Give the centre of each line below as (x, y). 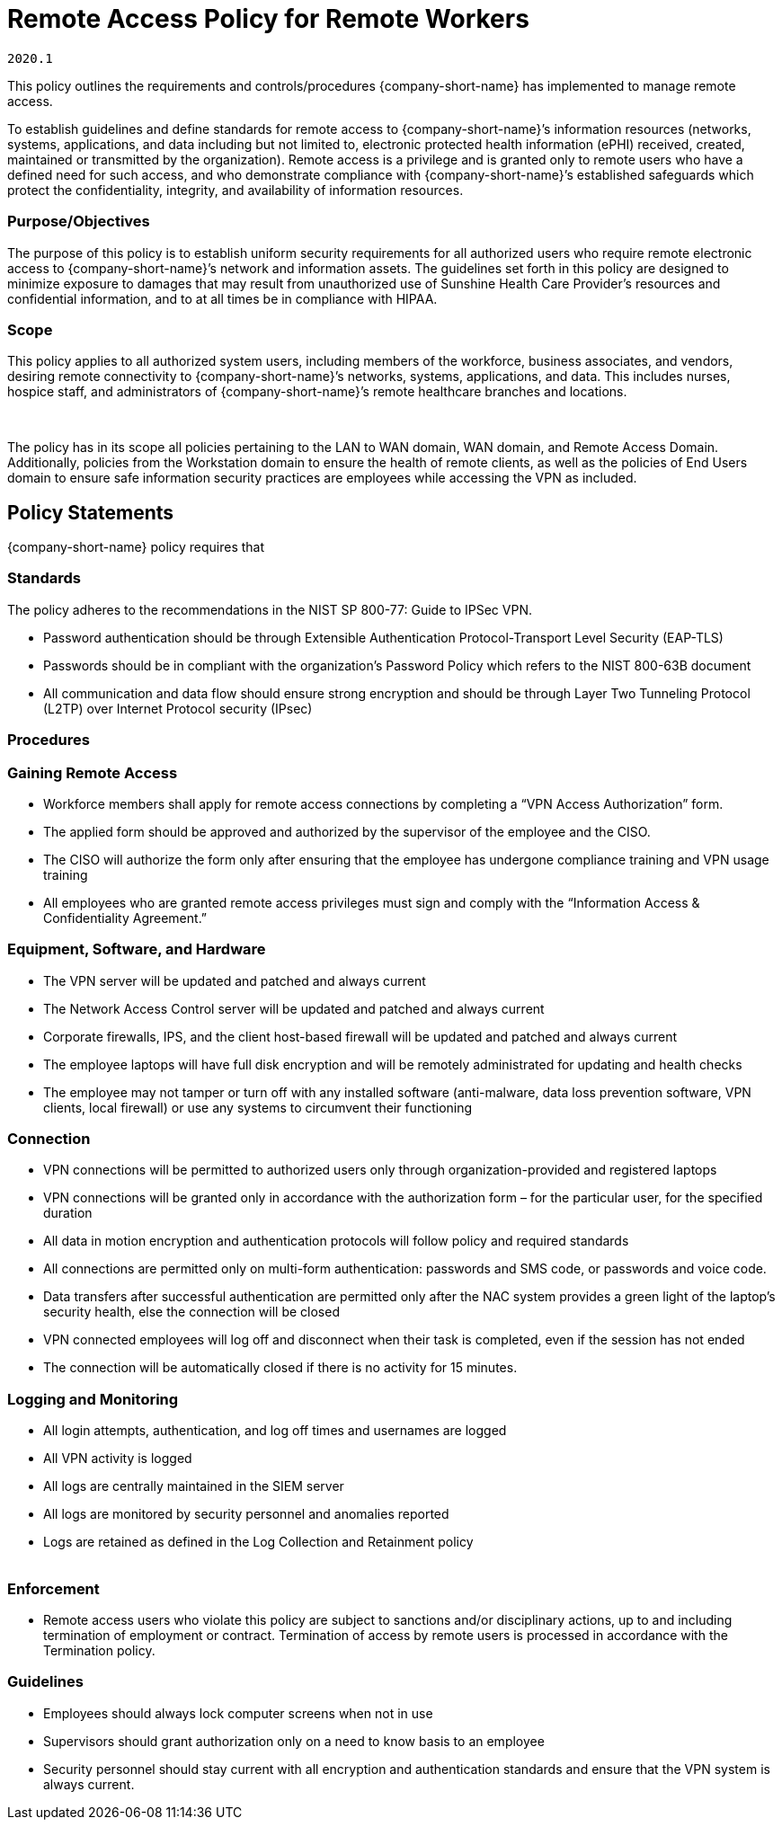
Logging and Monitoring (93, 1399)
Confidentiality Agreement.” (125, 918)
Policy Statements (91, 512)
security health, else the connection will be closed (191, 1312)
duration (68, 1213)
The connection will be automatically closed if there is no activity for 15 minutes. (280, 1368)
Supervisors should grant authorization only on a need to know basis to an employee (294, 1741)
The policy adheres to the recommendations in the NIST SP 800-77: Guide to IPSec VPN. (270, 609)
